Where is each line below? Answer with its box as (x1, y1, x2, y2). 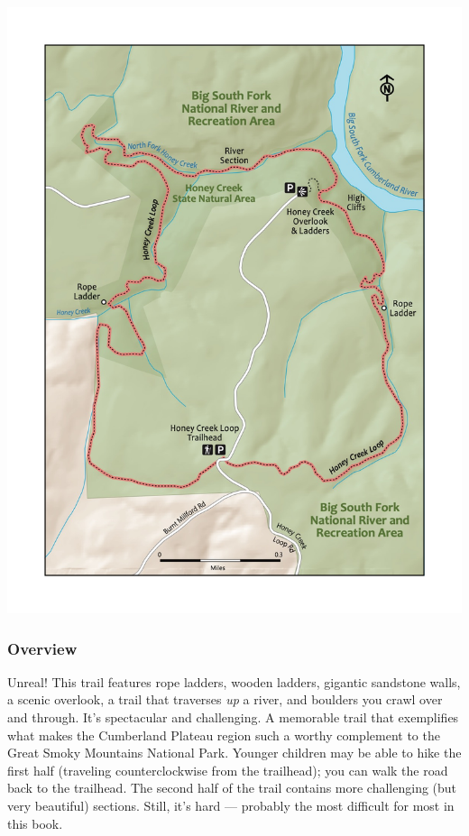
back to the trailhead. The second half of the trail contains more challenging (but (7, 778, 457, 797)
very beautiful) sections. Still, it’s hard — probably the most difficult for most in (7, 795, 455, 814)
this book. (7, 813, 63, 832)
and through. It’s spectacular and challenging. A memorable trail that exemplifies (7, 708, 459, 726)
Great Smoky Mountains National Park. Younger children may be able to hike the (7, 743, 462, 762)
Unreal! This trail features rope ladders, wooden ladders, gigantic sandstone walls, (7, 672, 461, 691)
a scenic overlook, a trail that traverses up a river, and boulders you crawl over (7, 690, 443, 709)
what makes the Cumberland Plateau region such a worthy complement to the (7, 725, 440, 744)
